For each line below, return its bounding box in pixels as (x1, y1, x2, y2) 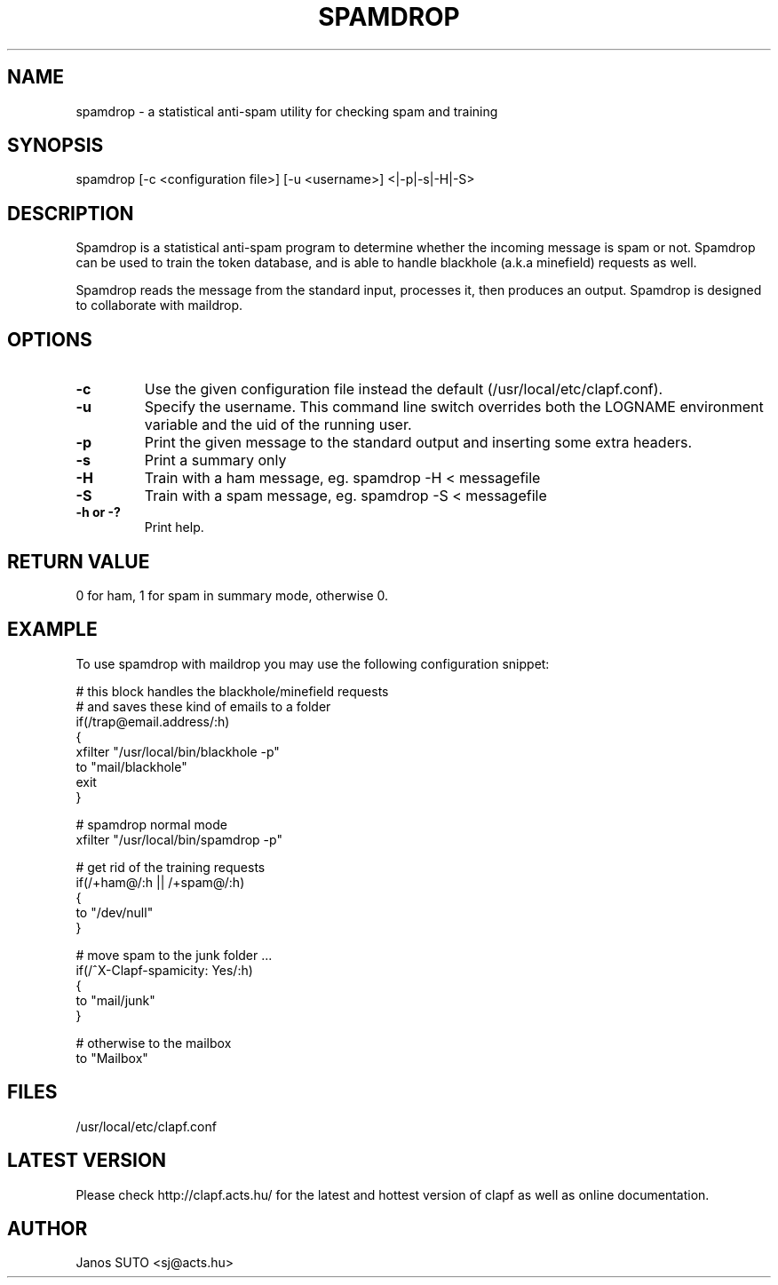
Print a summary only (144, 451, 287, 470)
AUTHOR (7, 1217, 88, 1240)
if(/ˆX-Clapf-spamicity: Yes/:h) (75, 962, 253, 978)
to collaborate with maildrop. (75, 297, 243, 313)
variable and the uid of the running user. (144, 416, 412, 434)
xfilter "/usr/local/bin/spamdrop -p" (75, 831, 282, 847)
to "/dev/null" (75, 904, 154, 920)
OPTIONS (7, 328, 92, 351)
